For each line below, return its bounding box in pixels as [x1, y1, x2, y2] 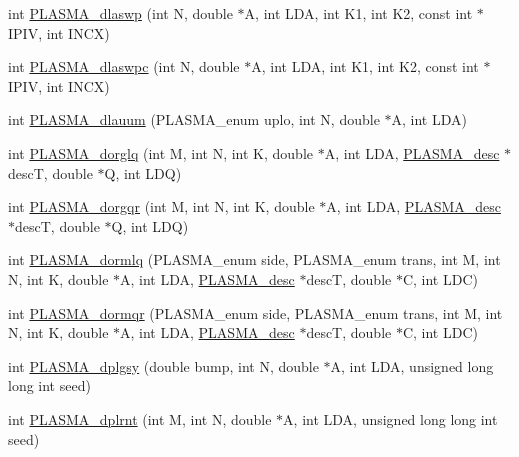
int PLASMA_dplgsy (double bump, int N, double [8, 355, 319, 376]
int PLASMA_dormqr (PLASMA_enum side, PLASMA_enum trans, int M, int [8, 302, 503, 323]
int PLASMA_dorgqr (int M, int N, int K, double [8, 196, 315, 217]
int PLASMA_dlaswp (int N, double [8, 3, 233, 23]
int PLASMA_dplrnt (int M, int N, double [8, 408, 272, 429]
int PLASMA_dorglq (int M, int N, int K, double [8, 142, 314, 163]
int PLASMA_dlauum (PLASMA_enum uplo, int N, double [8, 109, 380, 130]
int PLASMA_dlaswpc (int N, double [8, 56, 240, 77]
